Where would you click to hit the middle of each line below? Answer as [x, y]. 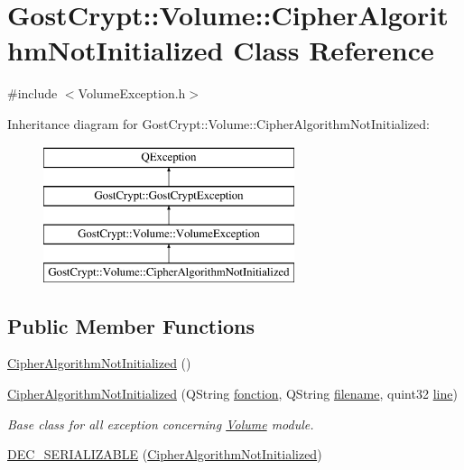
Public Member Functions [131, 325]
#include [32, 93]
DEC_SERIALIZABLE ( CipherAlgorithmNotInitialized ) [165, 454]
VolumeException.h [132, 93]
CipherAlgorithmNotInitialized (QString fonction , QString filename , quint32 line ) [232, 394]
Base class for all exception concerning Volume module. [161, 424]
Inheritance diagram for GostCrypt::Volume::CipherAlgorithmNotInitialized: [218, 123]
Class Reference [334, 50]
